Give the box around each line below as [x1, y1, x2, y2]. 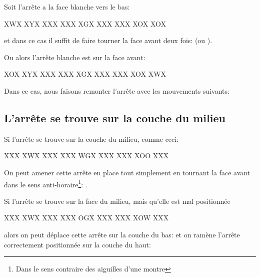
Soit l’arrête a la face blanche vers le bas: [4, 2, 130, 12]
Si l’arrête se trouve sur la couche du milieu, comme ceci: [4, 133, 179, 144]
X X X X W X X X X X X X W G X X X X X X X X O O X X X [4, 150, 169, 161]
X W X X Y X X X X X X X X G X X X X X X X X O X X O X [4, 18, 166, 29]
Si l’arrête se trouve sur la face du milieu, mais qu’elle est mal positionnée [4, 195, 230, 206]
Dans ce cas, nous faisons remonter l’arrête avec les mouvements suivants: [4, 85, 229, 96]
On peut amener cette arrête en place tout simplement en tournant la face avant [4, 167, 250, 177]
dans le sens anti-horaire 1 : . [4, 177, 87, 189]
